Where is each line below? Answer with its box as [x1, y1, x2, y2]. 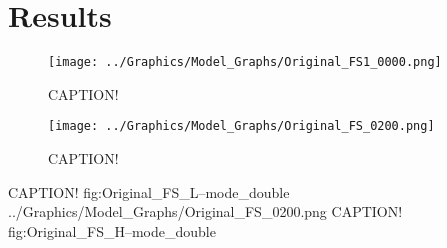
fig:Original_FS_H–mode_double [8, 220, 216, 241]
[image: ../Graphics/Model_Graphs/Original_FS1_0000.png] [48, 55, 442, 70]
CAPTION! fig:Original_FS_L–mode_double [8, 181, 290, 202]
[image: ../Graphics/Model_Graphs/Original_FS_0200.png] [48, 119, 435, 134]
